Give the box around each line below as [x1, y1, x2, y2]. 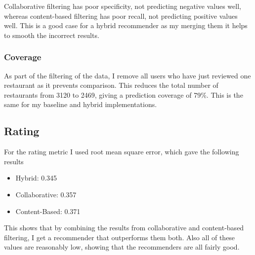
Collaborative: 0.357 [15, 189, 77, 199]
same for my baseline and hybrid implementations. [4, 99, 157, 109]
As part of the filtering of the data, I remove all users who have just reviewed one [4, 70, 251, 80]
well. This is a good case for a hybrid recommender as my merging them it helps [4, 20, 248, 31]
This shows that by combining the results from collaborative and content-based [4, 222, 244, 233]
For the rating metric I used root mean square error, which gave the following [4, 146, 239, 157]
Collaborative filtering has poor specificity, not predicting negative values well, [4, 1, 241, 11]
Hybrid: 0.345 [15, 173, 57, 183]
